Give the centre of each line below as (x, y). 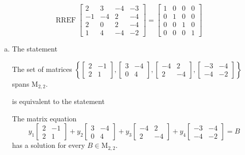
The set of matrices (42, 69)
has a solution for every (49, 145)
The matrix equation (44, 118)
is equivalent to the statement (58, 101)
